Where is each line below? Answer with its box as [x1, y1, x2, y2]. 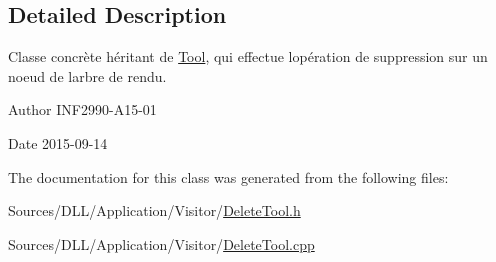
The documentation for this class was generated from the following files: [8, 166, 449, 187]
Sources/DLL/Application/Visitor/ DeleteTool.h [8, 200, 301, 221]
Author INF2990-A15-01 [8, 99, 157, 120]
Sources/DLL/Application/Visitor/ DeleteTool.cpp [8, 233, 315, 254]
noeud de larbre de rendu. [8, 65, 167, 86]
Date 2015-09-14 [8, 132, 108, 153]
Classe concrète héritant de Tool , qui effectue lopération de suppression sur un [8, 46, 488, 67]
